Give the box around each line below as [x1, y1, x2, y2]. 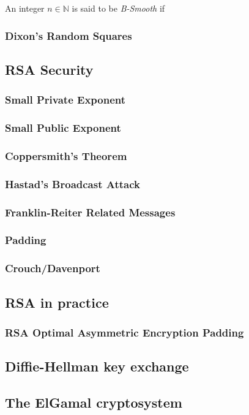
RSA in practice [5, 292, 109, 311]
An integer [5, 2, 45, 14]
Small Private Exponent [5, 92, 126, 107]
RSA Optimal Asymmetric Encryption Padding [5, 324, 244, 340]
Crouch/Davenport [5, 261, 100, 276]
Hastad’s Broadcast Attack [5, 176, 140, 191]
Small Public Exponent [5, 120, 121, 135]
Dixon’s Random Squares [5, 28, 132, 43]
